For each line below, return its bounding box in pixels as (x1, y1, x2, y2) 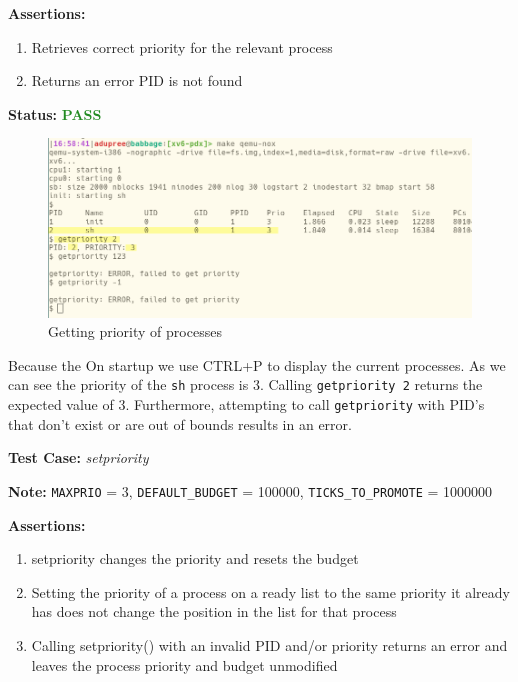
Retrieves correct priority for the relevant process (31, 36, 333, 57)
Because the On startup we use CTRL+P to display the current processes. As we (8, 354, 506, 375)
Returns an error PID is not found (31, 70, 243, 91)
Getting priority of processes (48, 321, 222, 342)
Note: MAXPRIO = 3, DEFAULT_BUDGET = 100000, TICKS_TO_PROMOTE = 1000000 (8, 480, 493, 501)
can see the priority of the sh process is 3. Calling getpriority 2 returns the (8, 374, 483, 395)
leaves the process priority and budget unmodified (31, 654, 338, 675)
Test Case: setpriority (8, 447, 149, 468)
